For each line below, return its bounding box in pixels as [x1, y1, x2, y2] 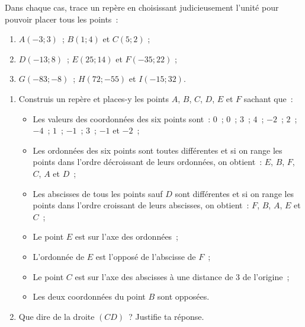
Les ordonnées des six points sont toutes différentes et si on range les [33, 144, 282, 156]
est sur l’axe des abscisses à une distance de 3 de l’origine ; [75, 270, 290, 282]
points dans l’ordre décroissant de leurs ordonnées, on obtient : [33, 155, 262, 168]
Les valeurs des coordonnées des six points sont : [33, 112, 211, 125]
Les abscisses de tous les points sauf [33, 187, 163, 199]
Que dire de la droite [18, 310, 95, 322]
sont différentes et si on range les [175, 187, 294, 199]
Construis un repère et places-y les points [18, 92, 169, 104]
